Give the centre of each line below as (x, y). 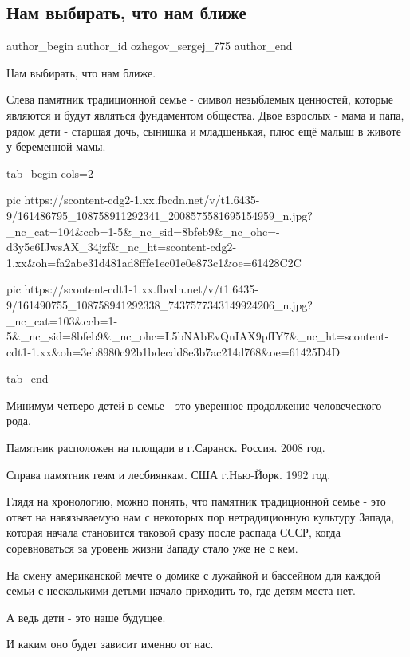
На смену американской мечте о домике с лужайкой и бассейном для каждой (194, 574)
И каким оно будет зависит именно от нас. (110, 644)
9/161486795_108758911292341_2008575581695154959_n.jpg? (160, 215)
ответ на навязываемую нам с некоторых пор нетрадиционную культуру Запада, (201, 516)
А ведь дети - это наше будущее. (86, 617)
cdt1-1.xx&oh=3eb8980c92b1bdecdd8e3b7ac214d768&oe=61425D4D (173, 351)
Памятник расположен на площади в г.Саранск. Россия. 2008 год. (166, 448)
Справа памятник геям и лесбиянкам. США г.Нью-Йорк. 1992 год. (169, 474)
